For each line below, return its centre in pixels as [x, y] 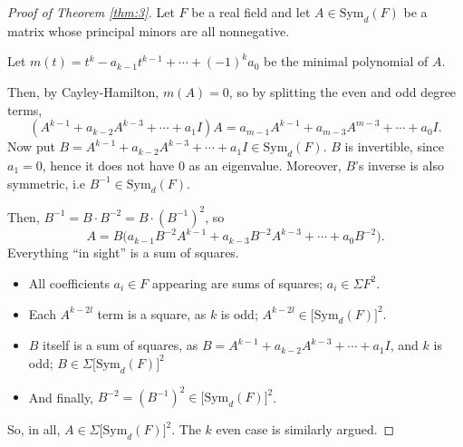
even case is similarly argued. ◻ [305, 429]
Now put [31, 146]
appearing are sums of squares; [237, 282]
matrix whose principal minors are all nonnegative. [149, 30]
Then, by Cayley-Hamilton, [83, 91]
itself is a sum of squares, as [121, 345]
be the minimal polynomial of [346, 61]
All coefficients [69, 282]
